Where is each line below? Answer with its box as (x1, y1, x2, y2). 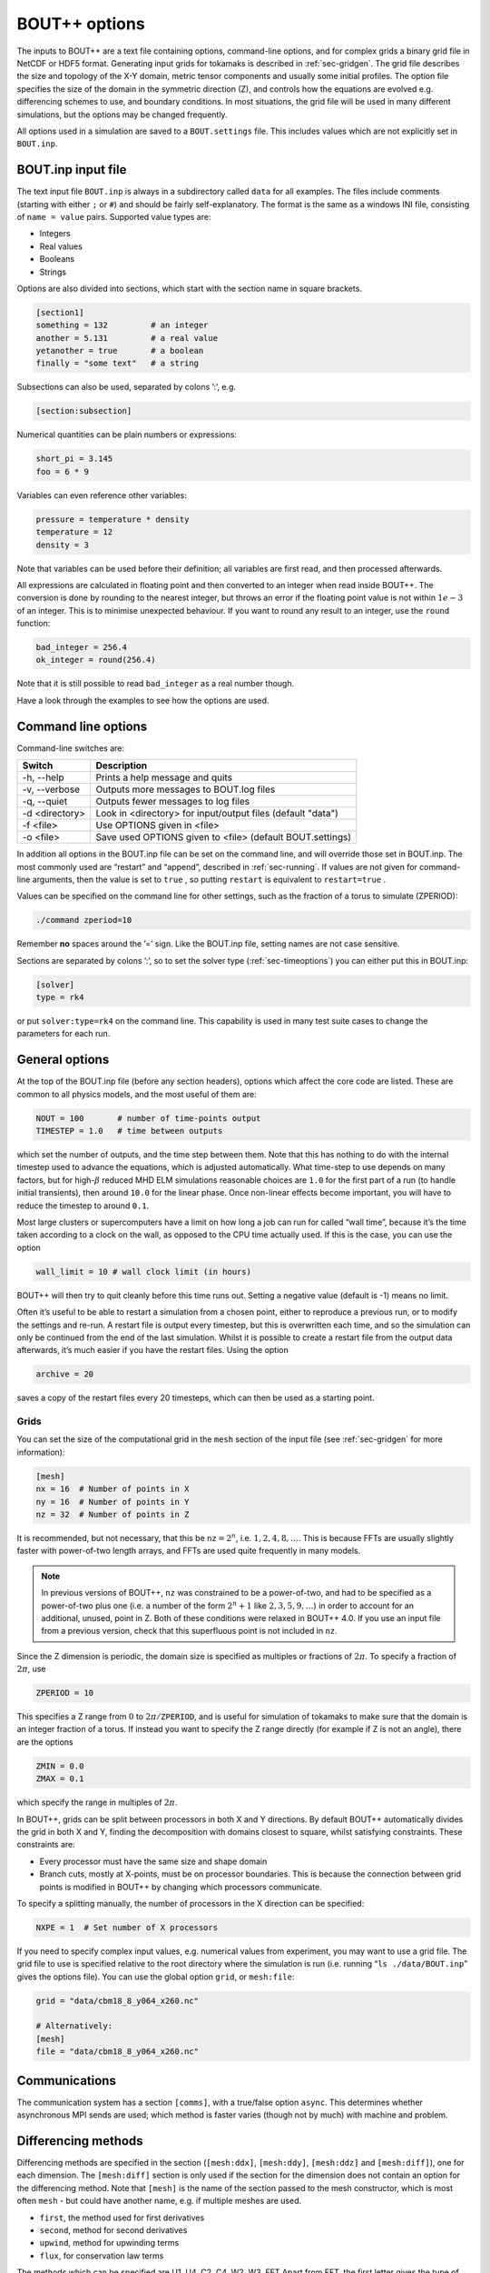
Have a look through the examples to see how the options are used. (16, 695, 269, 706)
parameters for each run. (16, 1028, 111, 1039)
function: (16, 618, 51, 629)
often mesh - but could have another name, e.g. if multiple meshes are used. (16, 2196, 302, 2207)
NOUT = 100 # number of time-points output (35, 1113, 261, 1123)
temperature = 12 (35, 527, 113, 537)
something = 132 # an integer (35, 320, 209, 331)
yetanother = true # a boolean (35, 345, 204, 356)
